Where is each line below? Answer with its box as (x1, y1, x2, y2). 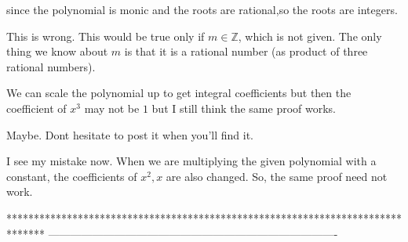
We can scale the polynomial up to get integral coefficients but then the (6, 85, 352, 101)
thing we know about (6, 43, 108, 60)
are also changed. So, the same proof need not (166, 168, 388, 184)
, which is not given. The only (238, 27, 382, 44)
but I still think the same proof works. (151, 99, 336, 116)
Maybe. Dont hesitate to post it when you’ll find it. (6, 126, 253, 143)
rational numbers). (6, 58, 96, 74)
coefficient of (6, 99, 67, 116)
